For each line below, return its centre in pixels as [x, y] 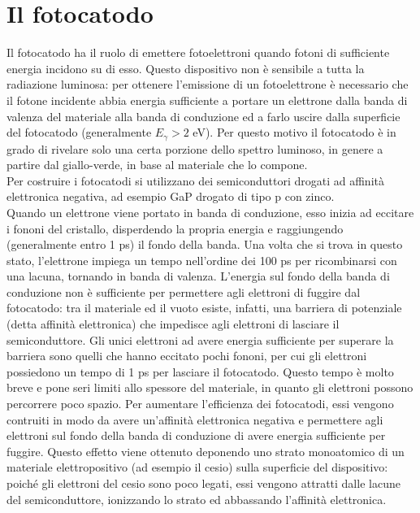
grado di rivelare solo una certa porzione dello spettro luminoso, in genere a [195, 148]
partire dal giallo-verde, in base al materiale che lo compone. [157, 165]
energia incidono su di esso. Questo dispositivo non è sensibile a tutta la [186, 68]
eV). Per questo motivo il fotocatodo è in [294, 132]
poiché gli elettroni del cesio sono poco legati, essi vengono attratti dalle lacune [204, 483]
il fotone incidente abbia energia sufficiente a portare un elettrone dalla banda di [207, 100]
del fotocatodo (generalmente [79, 132]
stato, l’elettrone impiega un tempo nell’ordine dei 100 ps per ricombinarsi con [202, 260]
